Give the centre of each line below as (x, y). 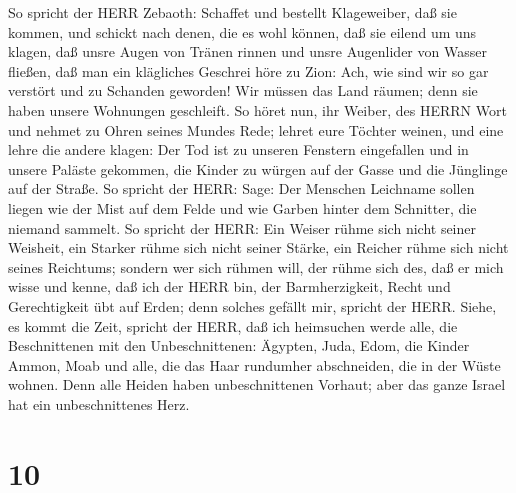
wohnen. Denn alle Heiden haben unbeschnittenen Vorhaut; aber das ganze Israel (257, 384)
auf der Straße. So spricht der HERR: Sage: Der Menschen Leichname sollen (241, 188)
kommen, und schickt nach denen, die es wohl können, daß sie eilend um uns (242, 31)
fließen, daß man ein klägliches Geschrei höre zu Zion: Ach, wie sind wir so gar (248, 70)
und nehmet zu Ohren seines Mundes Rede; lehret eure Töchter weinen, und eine (256, 129)
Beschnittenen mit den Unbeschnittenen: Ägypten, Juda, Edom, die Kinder (239, 345)
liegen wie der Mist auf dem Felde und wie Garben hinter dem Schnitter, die (242, 207)
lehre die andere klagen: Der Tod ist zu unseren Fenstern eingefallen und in (238, 149)
